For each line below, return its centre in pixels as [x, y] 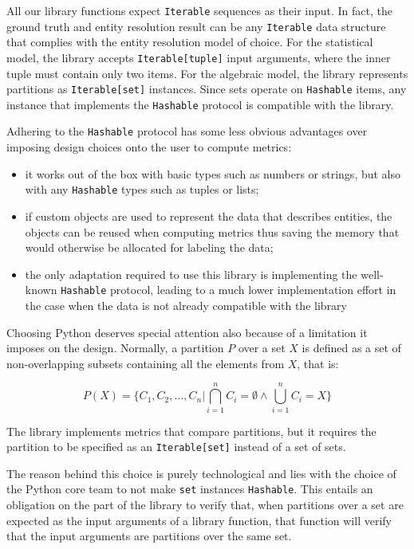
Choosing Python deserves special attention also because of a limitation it [187, 332]
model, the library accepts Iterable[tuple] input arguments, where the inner [199, 57]
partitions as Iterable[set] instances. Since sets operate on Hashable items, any [207, 89]
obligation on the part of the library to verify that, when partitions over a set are [205, 504]
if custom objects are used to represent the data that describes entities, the [209, 216]
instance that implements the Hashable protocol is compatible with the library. [200, 104]
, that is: [318, 363]
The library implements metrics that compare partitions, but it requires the [191, 431]
